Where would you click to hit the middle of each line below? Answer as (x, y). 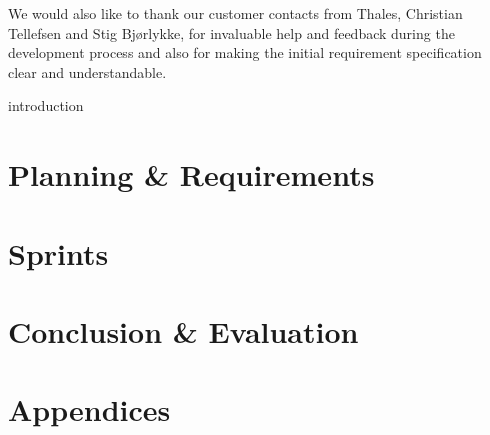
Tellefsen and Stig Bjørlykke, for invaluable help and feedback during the (231, 32)
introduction (46, 105)
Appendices (89, 409)
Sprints (58, 252)
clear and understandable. (87, 71)
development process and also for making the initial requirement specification (245, 52)
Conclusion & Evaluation (183, 330)
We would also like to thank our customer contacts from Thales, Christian (235, 13)
